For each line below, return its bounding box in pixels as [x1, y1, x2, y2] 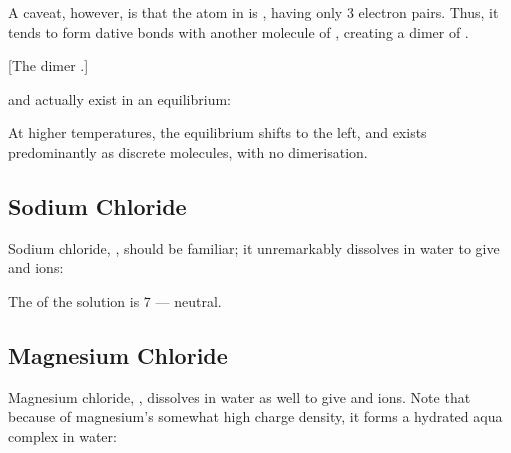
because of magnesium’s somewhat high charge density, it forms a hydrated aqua [8, 406, 503, 427]
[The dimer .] [8, 55, 89, 76]
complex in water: [8, 425, 117, 446]
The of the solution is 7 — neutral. [8, 290, 222, 311]
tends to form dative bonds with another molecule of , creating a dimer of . [8, 21, 469, 42]
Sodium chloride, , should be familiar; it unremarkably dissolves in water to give [8, 237, 500, 258]
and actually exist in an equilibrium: [8, 88, 231, 109]
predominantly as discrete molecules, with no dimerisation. [8, 141, 368, 162]
